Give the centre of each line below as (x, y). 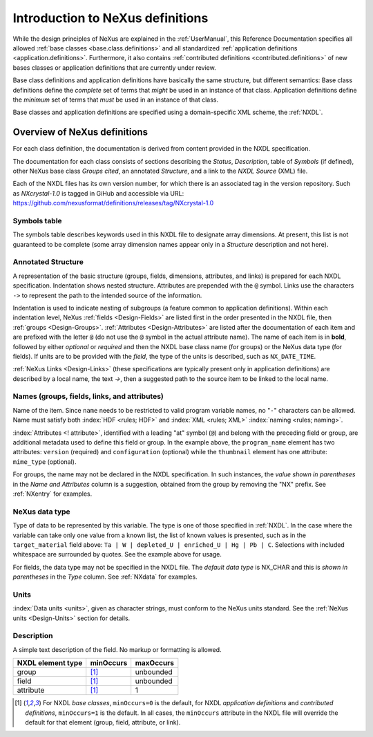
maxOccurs (154, 663)
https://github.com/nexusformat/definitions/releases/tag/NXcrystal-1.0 (113, 203)
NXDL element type (50, 663)
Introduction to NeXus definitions (111, 18)
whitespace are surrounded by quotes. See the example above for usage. (117, 554)
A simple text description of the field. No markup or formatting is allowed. (117, 649)
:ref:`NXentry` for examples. (52, 494)
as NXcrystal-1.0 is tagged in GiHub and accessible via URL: (98, 193)
